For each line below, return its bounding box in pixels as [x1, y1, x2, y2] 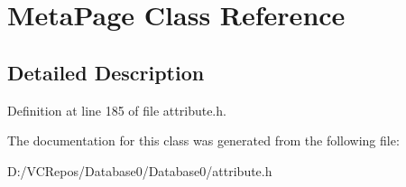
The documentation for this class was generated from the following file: [7, 131, 400, 150]
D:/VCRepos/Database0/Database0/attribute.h [7, 161, 272, 180]
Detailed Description [7, 58, 205, 86]
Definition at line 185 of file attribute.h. [7, 100, 226, 119]
